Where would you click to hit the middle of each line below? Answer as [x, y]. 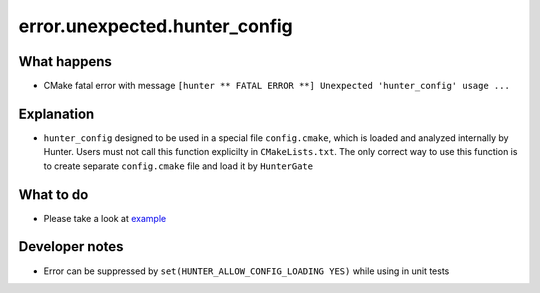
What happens [65, 61]
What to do [53, 194]
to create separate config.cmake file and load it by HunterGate [178, 166]
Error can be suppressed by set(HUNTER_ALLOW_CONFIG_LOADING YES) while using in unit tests [246, 271]
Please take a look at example [105, 218]
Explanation [56, 113]
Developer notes [71, 246]
